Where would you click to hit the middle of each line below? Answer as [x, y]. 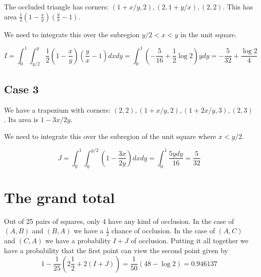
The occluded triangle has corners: [56, 6]
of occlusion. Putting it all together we [190, 241]
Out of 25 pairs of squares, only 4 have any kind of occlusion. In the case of [119, 221]
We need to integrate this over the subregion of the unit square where [110, 136]
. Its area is [21, 119]
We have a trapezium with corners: [57, 109]
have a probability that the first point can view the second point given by [116, 250]
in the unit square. [209, 34]
